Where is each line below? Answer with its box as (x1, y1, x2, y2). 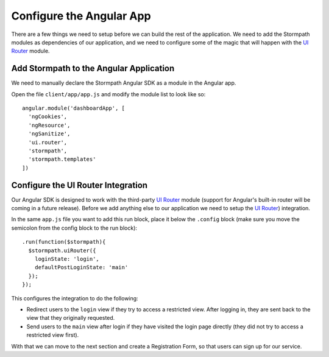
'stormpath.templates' (28, 156, 96, 163)
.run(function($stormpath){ (22, 238, 106, 246)
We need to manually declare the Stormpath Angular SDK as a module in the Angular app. (11, 79, 236, 87)
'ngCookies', (28, 113, 68, 120)
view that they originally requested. (26, 314, 115, 322)
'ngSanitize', (28, 130, 71, 137)
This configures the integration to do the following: (11, 294, 138, 302)
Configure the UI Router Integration (11, 180, 148, 190)
